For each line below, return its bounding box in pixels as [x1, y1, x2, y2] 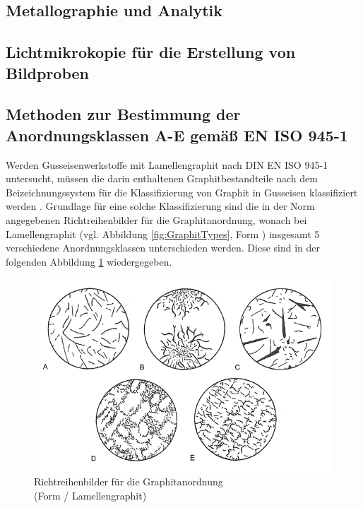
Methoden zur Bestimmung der [6, 103, 241, 125]
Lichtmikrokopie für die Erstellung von [6, 41, 296, 63]
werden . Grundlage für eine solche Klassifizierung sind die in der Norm [6, 199, 315, 213]
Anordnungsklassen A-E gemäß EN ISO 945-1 [6, 124, 348, 146]
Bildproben [6, 61, 90, 83]
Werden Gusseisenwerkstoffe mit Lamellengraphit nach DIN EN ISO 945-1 [6, 157, 328, 172]
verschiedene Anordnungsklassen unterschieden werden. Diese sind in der [6, 240, 321, 255]
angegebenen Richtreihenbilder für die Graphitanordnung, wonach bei [6, 212, 307, 227]
